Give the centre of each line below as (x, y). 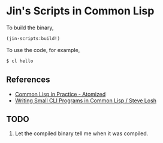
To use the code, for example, (43, 50)
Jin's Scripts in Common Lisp (80, 11)
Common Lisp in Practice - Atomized (60, 94)
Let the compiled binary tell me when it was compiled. (81, 133)
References (28, 80)
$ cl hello (20, 61)
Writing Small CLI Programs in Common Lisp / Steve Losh (86, 101)
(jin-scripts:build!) (33, 38)
